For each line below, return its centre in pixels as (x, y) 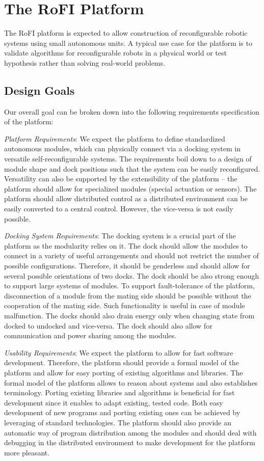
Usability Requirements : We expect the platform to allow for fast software (119, 352)
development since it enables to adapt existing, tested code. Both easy (114, 402)
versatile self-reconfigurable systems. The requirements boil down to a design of (128, 159)
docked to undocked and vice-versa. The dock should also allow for (108, 325)
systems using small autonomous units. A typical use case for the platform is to (128, 43)
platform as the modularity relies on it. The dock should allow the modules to (126, 245)
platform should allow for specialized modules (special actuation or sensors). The (130, 188)
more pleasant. (27, 452)
